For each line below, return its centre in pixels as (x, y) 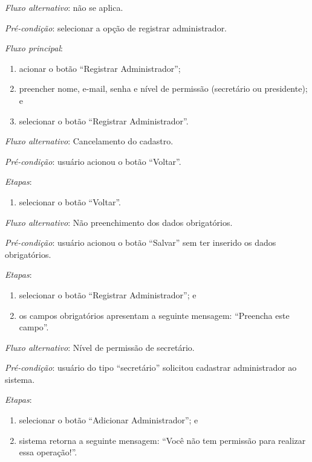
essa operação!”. (48, 452)
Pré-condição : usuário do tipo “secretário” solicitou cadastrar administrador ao (151, 367)
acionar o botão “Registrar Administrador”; (100, 68)
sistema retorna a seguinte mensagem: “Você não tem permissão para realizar (162, 440)
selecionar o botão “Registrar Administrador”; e (108, 294)
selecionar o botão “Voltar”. (70, 201)
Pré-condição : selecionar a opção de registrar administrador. (116, 27)
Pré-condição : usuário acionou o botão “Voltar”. (93, 161)
